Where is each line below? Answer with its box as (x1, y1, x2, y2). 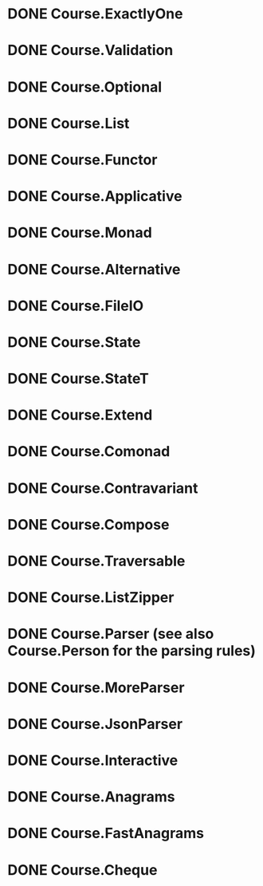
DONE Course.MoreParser (7, 679, 185, 696)
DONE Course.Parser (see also (7, 625, 214, 643)
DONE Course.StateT (7, 370, 149, 388)
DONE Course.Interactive (7, 751, 179, 770)
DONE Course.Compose (7, 515, 170, 534)
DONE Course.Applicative (7, 187, 183, 206)
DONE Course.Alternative (7, 260, 181, 278)
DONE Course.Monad (7, 224, 152, 242)
